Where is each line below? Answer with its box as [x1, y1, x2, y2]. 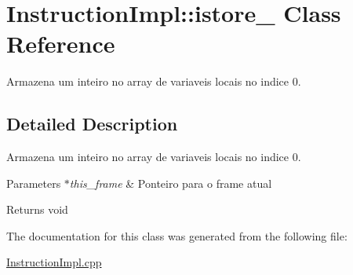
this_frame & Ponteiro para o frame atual [69, 174, 272, 191]
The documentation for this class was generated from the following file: [6, 227, 348, 244]
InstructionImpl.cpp [6, 254, 102, 270]
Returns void [6, 201, 68, 218]
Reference [6, 27, 115, 60]
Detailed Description [6, 112, 178, 136]
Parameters [6, 174, 61, 191]
